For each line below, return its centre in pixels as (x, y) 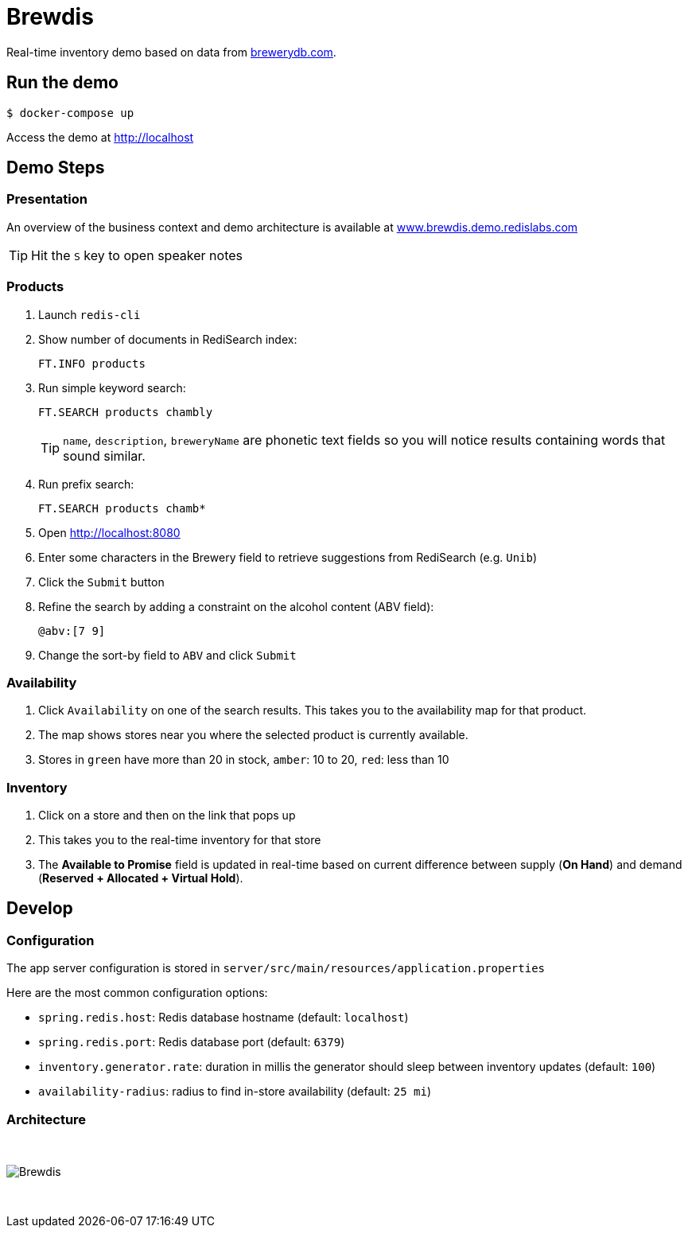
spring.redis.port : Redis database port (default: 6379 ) (192, 1042)
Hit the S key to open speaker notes (137, 255)
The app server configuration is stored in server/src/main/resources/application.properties (276, 968)
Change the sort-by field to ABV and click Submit (167, 655)
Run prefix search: (86, 484)
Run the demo (63, 83)
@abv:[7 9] (72, 631)
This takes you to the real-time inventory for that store (180, 840)
